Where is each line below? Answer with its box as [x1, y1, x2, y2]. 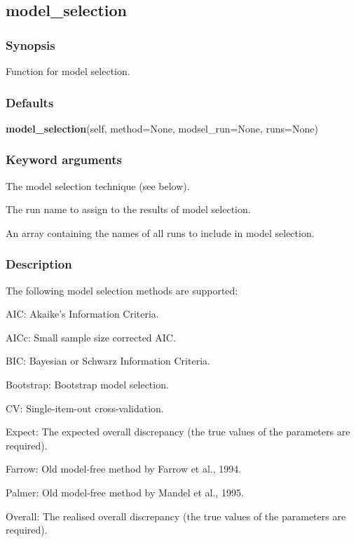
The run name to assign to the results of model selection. [6, 202, 251, 217]
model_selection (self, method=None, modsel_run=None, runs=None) [6, 121, 318, 135]
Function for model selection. [6, 64, 130, 78]
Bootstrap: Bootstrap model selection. [6, 377, 169, 391]
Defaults [6, 93, 54, 111]
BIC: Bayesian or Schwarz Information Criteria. [6, 353, 210, 368]
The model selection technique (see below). [6, 178, 190, 193]
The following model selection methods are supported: [6, 283, 238, 297]
